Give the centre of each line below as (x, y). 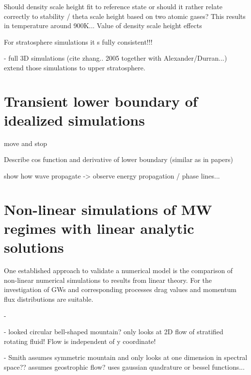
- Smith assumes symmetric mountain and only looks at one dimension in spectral (126, 357)
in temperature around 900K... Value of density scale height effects (103, 25)
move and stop (26, 143)
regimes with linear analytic (99, 228)
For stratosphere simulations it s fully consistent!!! (78, 41)
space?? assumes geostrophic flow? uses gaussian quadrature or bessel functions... (124, 367)
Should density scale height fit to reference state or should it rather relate (113, 6)
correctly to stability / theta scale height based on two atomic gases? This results (125, 16)
